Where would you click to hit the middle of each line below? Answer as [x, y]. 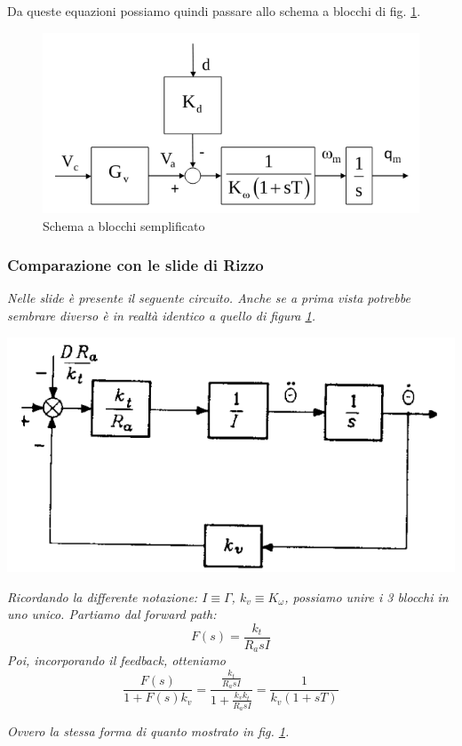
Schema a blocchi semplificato [124, 225]
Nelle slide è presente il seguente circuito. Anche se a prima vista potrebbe [209, 298]
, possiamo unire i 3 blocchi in [366, 596]
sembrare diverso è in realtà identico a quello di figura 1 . [161, 316]
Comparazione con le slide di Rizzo [135, 265]
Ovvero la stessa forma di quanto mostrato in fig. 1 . [148, 731]
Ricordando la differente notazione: [103, 596]
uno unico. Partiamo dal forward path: [112, 614]
